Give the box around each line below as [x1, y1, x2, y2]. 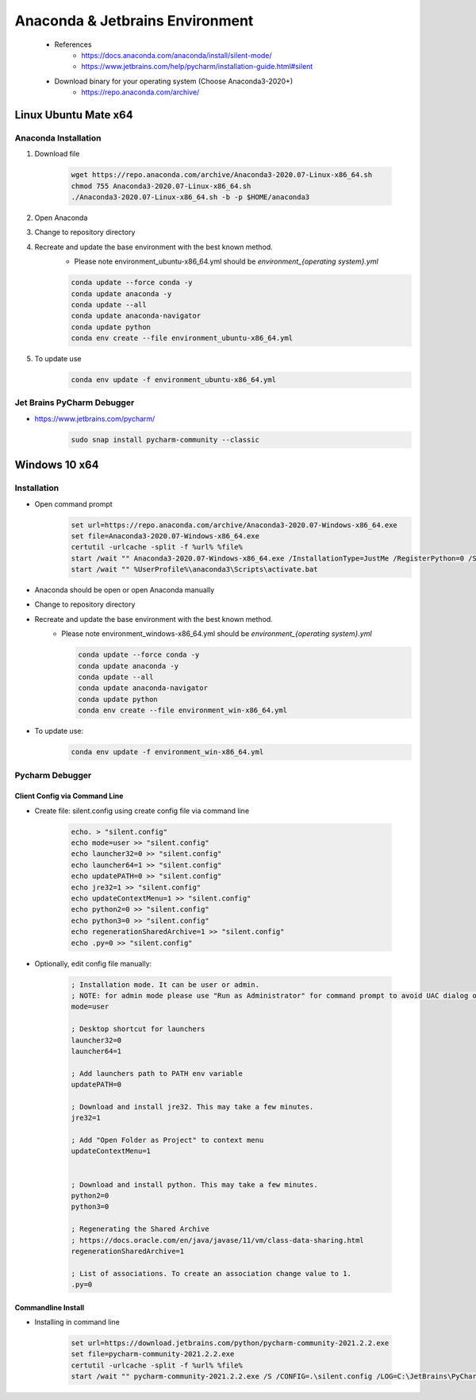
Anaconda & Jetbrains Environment [14, 12, 254, 29]
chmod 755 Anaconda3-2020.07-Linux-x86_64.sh [71, 181, 251, 191]
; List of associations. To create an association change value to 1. [71, 1269, 352, 1278]
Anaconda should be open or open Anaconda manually [34, 585, 215, 595]
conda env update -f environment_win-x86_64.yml [71, 747, 264, 757]
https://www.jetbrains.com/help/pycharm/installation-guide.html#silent [81, 62, 313, 71]
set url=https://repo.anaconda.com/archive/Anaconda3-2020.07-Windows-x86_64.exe [71, 520, 398, 530]
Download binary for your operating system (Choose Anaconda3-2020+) [54, 76, 294, 86]
